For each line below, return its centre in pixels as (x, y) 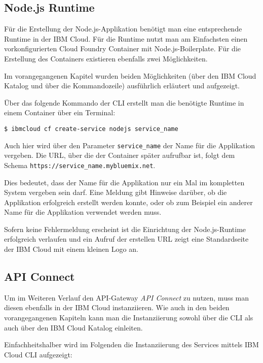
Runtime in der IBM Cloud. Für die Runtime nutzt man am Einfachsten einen (126, 38)
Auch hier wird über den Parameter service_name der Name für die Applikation (130, 145)
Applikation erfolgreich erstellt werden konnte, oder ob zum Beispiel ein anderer (128, 202)
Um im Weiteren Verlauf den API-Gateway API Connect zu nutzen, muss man (127, 297)
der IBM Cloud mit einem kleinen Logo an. (71, 249)
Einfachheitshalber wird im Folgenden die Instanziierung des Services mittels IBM (131, 344)
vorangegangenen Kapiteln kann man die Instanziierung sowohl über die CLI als (129, 318)
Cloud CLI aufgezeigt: (38, 354)
